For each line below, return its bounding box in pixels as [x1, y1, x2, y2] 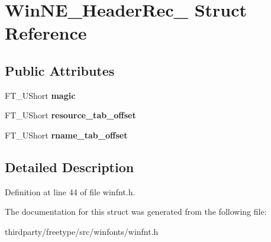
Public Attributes [5, 61, 115, 79]
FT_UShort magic [5, 89, 76, 101]
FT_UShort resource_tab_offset [5, 109, 136, 121]
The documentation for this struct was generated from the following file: [5, 205, 267, 218]
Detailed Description [5, 157, 134, 176]
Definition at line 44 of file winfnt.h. [5, 185, 135, 198]
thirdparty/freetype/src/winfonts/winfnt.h [5, 225, 159, 237]
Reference [5, 21, 87, 45]
